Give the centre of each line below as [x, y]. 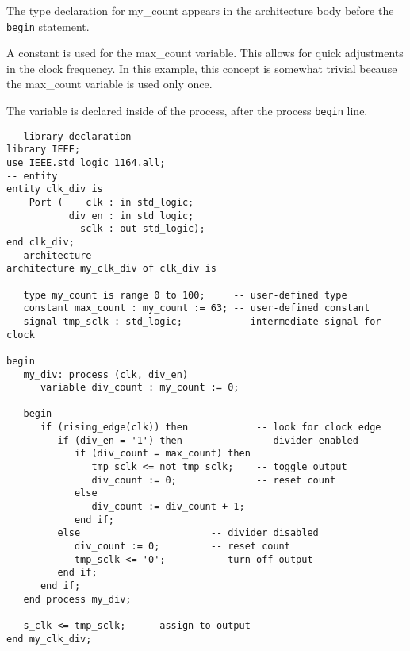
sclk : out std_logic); [143, 229]
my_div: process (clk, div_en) [106, 374]
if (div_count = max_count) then [162, 454]
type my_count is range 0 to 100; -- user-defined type [185, 295]
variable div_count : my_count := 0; [140, 388]
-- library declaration [69, 136]
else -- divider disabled [188, 533]
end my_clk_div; [49, 639]
